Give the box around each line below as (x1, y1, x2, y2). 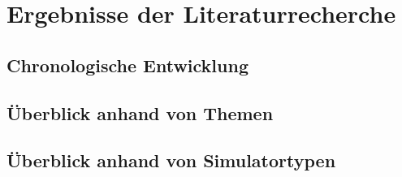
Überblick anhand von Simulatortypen (6, 148, 336, 173)
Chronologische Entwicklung (6, 52, 249, 77)
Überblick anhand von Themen (6, 100, 274, 125)
